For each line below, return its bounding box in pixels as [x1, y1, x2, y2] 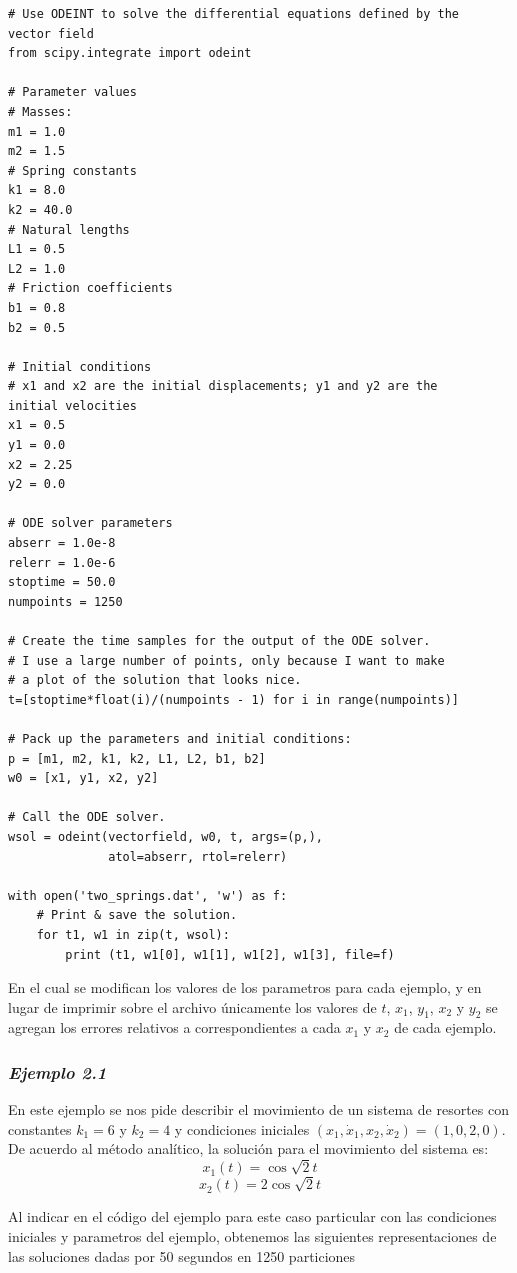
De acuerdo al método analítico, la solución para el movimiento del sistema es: [8, 1138, 489, 1159]
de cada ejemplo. [394, 1017, 497, 1038]
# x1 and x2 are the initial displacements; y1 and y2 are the [8, 379, 438, 394]
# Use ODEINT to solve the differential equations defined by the [8, 7, 460, 21]
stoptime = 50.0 [8, 575, 116, 590]
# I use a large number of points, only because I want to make [8, 653, 445, 668]
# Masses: [8, 104, 73, 119]
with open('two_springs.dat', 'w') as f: [8, 888, 288, 903]
